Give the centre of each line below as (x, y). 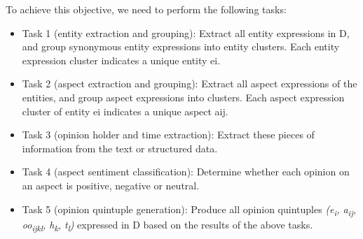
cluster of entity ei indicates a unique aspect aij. (125, 111)
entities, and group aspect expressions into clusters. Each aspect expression (183, 97)
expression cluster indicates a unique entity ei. (121, 60)
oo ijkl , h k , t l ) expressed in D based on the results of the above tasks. (167, 225)
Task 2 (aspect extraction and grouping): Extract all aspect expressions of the (190, 84)
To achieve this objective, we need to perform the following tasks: (146, 9)
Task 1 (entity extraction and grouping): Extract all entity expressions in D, (186, 32)
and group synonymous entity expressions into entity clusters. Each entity (181, 46)
